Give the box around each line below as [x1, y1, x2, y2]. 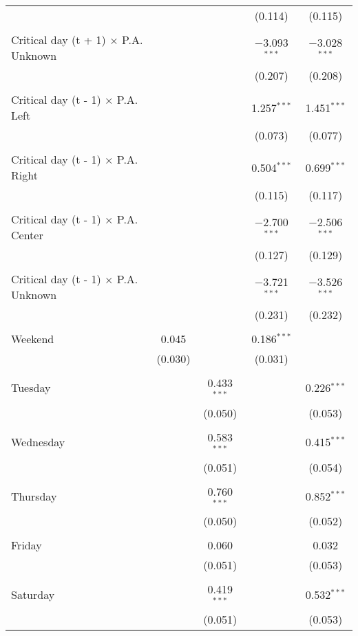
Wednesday [11, 434, 65, 450]
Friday [11, 537, 42, 553]
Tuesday [11, 380, 51, 396]
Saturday [11, 586, 55, 602]
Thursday [11, 487, 57, 504]
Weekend [11, 331, 54, 347]
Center [11, 227, 43, 243]
